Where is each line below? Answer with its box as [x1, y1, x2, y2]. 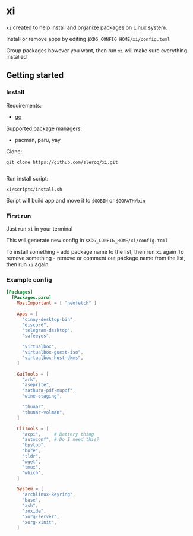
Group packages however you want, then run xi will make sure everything [6, 46, 188, 54]
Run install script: [6, 175, 49, 182]
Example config [6, 275, 52, 283]
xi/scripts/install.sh [6, 186, 62, 193]
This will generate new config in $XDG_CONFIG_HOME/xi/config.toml [6, 237, 168, 244]
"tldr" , [21, 453, 42, 459]
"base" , [21, 497, 42, 503]
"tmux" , [21, 464, 42, 470]
